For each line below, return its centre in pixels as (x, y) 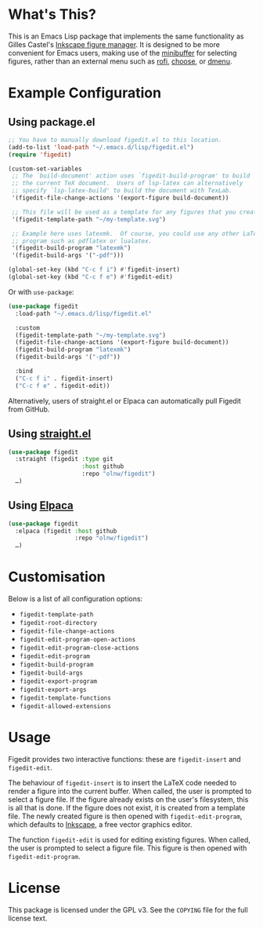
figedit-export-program (58, 682)
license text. (28, 918)
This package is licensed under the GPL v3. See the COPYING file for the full (128, 910)
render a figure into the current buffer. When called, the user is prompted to (130, 792)
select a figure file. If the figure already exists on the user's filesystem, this (128, 799)
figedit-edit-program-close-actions (79, 648)
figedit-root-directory (58, 623)
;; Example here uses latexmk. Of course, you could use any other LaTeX (136, 233)
